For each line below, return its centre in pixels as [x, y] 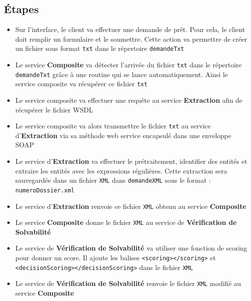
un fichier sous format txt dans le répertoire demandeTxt [100, 48]
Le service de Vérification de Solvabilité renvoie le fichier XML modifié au [128, 283]
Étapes [21, 9]
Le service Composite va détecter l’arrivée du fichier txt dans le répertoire [128, 65]
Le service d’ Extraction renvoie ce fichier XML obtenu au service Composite [131, 206]
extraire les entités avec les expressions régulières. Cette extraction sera [121, 170]
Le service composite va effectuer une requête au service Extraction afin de [129, 100]
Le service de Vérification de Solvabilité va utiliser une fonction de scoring [131, 248]
